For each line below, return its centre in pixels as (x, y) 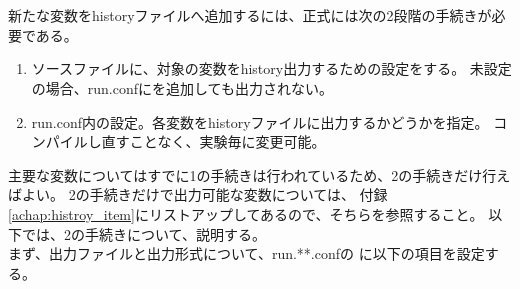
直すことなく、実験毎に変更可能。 (213, 141)
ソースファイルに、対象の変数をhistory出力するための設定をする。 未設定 (271, 68)
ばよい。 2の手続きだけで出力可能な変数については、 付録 (198, 194)
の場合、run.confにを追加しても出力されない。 (182, 87)
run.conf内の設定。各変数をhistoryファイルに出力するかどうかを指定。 (260, 121)
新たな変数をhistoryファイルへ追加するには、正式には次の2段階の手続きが (250, 15)
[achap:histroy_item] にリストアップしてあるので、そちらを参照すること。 (246, 213)
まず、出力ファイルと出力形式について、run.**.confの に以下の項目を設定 (246, 253)
